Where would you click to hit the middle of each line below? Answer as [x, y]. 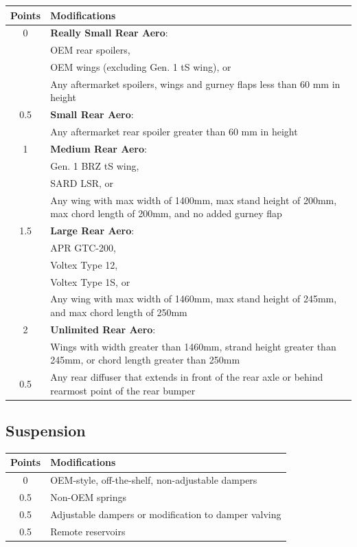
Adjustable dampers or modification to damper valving [166, 514]
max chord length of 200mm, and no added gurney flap [166, 213]
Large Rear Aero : [92, 230]
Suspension [46, 431]
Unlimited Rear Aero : [103, 329]
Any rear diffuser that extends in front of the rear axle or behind [187, 377]
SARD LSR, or [82, 182]
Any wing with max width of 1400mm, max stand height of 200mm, [194, 200]
